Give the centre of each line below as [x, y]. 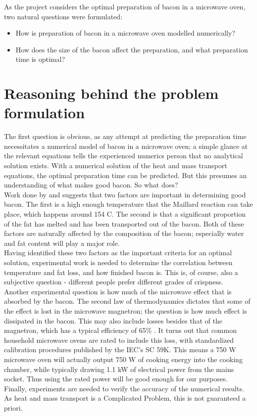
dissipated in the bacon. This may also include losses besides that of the [113, 320]
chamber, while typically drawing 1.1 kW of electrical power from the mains [119, 369]
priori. [13, 407]
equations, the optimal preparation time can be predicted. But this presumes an [126, 175]
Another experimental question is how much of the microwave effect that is [118, 291]
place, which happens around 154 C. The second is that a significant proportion [125, 214]
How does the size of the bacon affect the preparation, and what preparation [132, 49]
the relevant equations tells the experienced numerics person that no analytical [124, 156]
